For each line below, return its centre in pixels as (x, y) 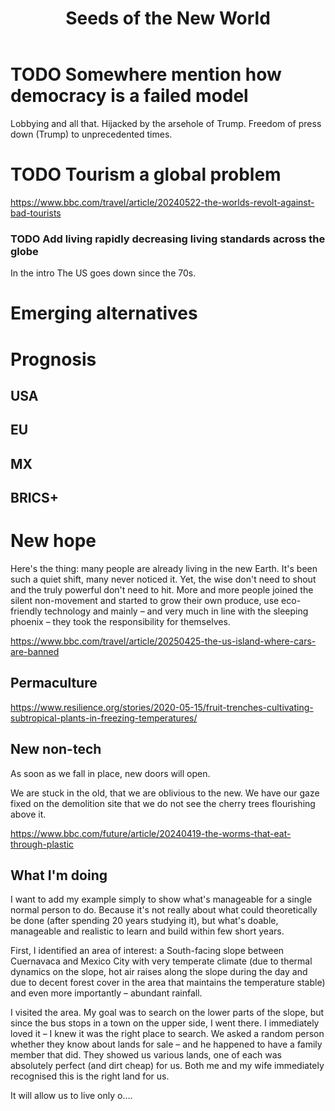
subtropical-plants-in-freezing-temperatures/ (104, 718)
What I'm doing (59, 875)
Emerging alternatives (104, 313)
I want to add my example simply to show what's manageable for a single (161, 899)
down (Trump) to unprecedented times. (91, 134)
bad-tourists (36, 213)
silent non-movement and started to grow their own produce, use (145, 601)
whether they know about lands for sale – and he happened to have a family (166, 1044)
